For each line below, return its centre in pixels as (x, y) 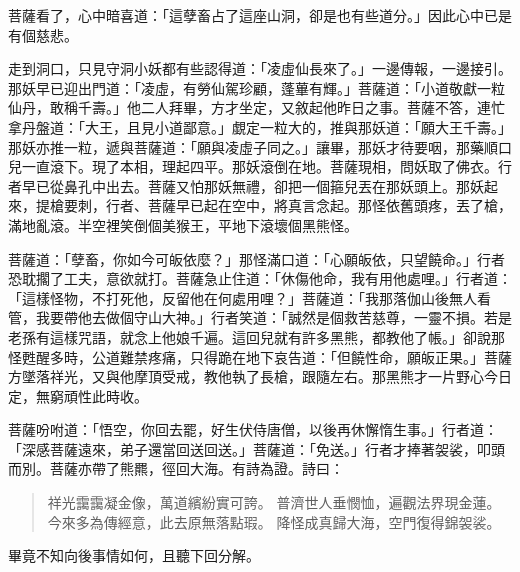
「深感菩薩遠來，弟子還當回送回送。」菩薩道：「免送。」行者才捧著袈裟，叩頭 (256, 448)
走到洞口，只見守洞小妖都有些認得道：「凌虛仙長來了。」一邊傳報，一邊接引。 (260, 68)
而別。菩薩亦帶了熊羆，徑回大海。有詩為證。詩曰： (176, 468)
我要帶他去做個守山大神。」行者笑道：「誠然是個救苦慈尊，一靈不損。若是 (273, 317)
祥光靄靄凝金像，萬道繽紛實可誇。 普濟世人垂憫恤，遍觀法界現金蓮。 (274, 502)
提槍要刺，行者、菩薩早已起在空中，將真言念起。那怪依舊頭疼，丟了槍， (273, 205)
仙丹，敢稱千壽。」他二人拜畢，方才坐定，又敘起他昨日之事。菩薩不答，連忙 (256, 107)
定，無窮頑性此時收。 (78, 395)
